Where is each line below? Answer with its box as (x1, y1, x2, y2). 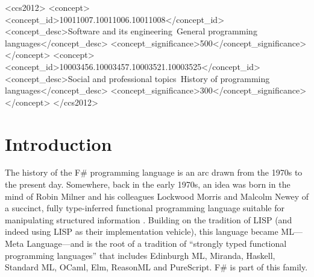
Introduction (5, 131, 112, 156)
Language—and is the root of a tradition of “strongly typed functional (27, 237, 287, 250)
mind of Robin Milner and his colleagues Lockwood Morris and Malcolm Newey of (5, 189, 309, 202)
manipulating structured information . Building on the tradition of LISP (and (5, 213, 292, 226)
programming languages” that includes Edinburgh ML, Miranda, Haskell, (5, 249, 275, 261)
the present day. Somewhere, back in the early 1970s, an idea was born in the (5, 178, 290, 191)
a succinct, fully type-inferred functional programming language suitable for (5, 202, 284, 214)
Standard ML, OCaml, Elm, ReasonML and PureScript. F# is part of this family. (5, 261, 308, 273)
